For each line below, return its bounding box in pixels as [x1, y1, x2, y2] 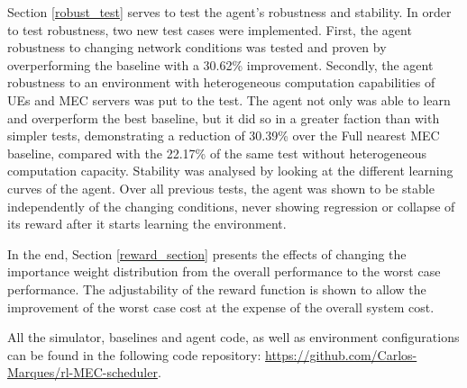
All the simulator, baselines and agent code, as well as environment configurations [7, 328, 460, 347]
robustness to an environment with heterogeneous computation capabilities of [7, 73, 435, 92]
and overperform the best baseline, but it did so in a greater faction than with [7, 108, 440, 127]
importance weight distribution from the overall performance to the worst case [7, 262, 441, 281]
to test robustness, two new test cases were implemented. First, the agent [7, 20, 412, 39]
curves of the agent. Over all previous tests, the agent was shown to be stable [7, 178, 435, 197]
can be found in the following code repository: [7, 345, 261, 364]
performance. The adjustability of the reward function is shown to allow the [7, 279, 426, 298]
